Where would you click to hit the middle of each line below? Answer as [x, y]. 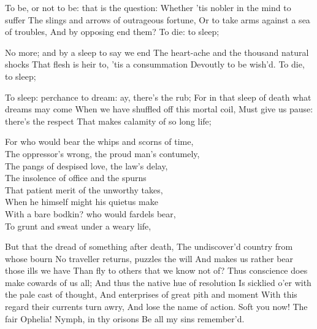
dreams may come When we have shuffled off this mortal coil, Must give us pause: [159, 109]
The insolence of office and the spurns [76, 178]
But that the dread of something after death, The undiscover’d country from [149, 246]
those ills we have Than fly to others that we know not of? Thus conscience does [156, 270]
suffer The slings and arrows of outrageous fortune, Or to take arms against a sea [158, 19]
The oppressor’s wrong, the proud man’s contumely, [102, 153]
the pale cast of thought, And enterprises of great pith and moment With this [151, 294]
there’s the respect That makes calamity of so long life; [108, 121]
